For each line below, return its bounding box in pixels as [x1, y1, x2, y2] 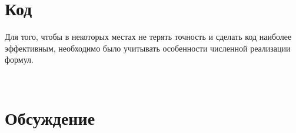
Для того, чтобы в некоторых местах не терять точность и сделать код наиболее [5, 30, 292, 43]
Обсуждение [5, 105, 95, 129]
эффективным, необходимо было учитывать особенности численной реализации [5, 42, 291, 54]
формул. [5, 53, 34, 66]
